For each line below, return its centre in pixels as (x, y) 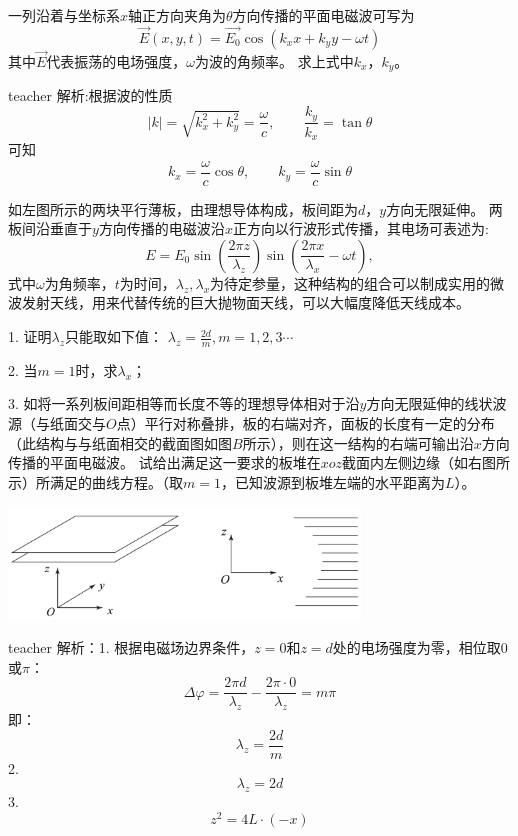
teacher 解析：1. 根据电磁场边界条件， (131, 647)
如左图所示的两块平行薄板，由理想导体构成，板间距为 (183, 208)
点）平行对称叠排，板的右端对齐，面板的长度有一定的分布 (305, 423)
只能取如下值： (114, 336)
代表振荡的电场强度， (116, 61)
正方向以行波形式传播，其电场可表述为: (360, 228)
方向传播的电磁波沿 (161, 228)
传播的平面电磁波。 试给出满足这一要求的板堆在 (164, 462)
